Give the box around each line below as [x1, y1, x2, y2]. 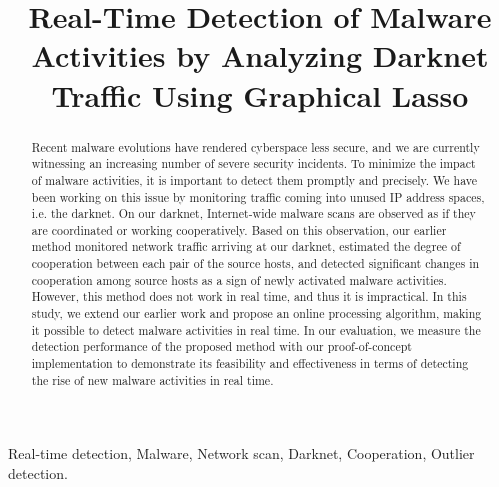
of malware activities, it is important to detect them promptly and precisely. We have [31, 171, 478, 188]
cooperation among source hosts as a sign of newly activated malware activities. [31, 271, 447, 288]
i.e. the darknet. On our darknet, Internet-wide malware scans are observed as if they [31, 205, 476, 222]
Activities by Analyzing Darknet [31, 35, 489, 76]
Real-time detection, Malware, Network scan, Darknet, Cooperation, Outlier [8, 443, 475, 464]
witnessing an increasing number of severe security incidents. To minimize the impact [31, 155, 476, 172]
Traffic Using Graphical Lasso [51, 74, 469, 115]
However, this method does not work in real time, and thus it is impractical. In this [31, 288, 467, 305]
